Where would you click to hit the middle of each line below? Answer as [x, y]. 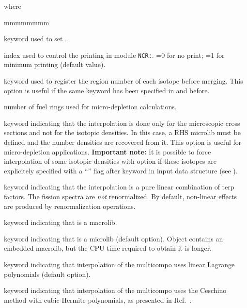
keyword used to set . [36, 39]
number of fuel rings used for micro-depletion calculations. [90, 107]
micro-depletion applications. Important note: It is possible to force [108, 151]
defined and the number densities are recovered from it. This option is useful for [123, 142]
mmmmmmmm [27, 22]
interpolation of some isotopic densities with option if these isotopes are [110, 161]
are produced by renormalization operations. [70, 206]
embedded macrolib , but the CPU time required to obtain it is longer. [108, 248]
